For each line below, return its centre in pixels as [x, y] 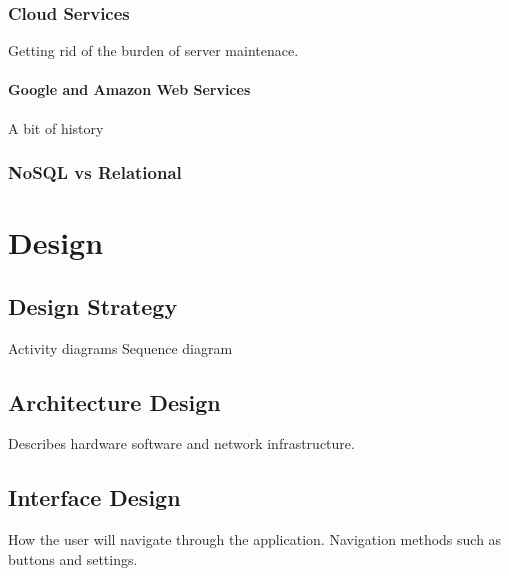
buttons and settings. [73, 558]
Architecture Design [114, 401]
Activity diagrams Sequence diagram [120, 347]
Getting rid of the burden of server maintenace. [153, 50]
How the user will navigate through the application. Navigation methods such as [255, 539]
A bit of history [56, 127]
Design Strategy [93, 305]
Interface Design [94, 497]
